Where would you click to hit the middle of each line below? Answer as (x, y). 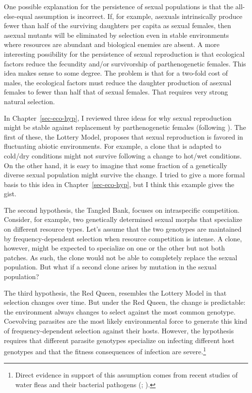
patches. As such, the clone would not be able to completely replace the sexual (121, 257)
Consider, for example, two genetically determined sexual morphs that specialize (123, 219)
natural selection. (30, 101)
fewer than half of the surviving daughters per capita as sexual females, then (118, 25)
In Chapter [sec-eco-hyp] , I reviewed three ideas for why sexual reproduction (118, 118)
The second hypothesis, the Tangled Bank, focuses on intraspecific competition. (122, 210)
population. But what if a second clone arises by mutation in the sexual (110, 267)
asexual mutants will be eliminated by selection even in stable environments (117, 35)
